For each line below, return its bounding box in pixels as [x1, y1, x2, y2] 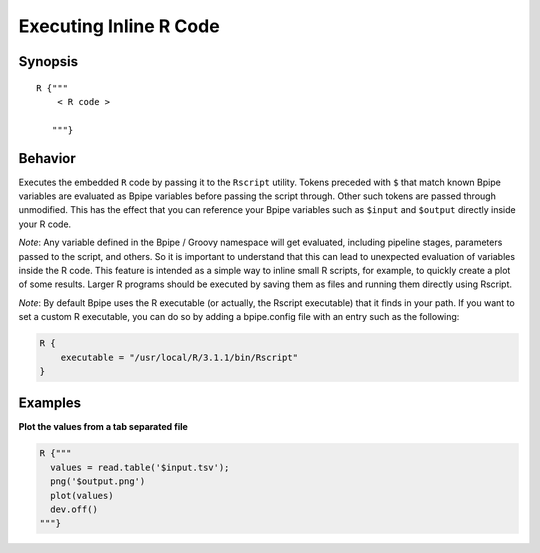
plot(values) [50, 490, 114, 501]
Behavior [18, 150, 77, 167]
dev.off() [50, 503, 99, 515]
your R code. [18, 218, 72, 230]
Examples [18, 395, 82, 412]
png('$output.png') [50, 476, 146, 487]
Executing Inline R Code [18, 15, 220, 37]
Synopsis [18, 53, 79, 70]
